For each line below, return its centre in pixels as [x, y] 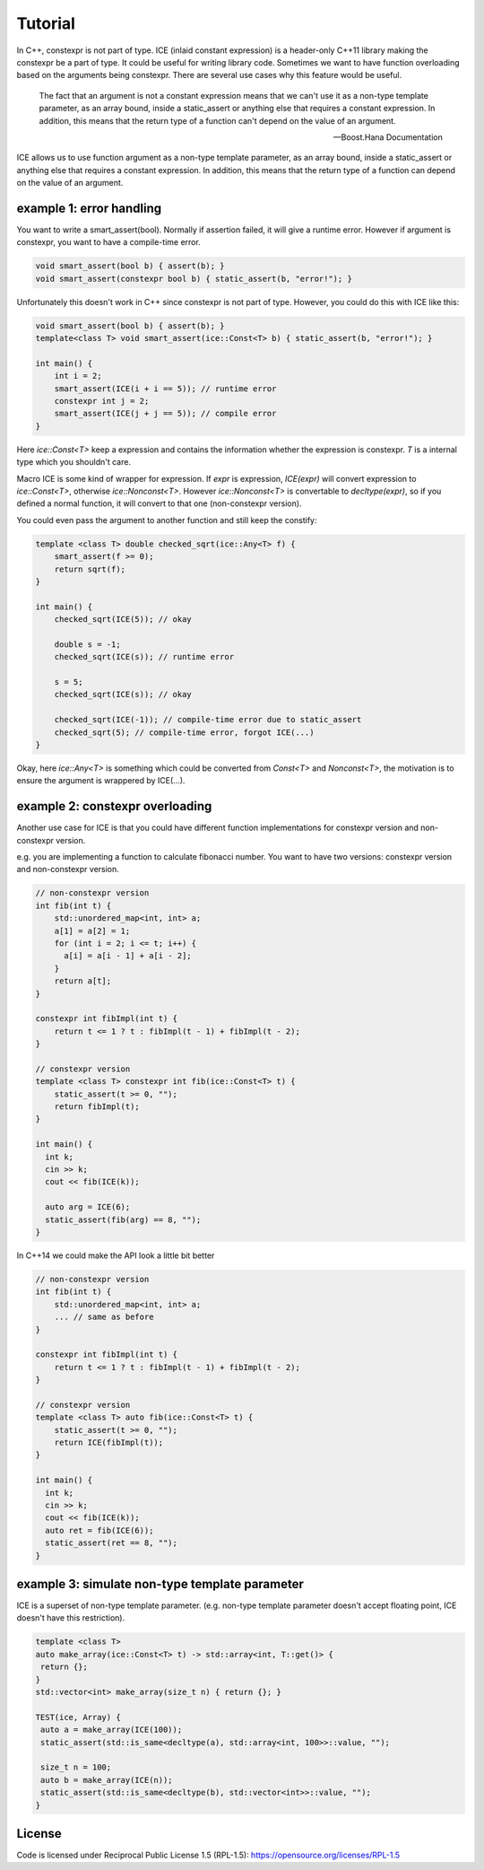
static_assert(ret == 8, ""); [112, 1543]
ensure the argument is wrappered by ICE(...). [101, 781]
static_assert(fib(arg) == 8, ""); [123, 1219]
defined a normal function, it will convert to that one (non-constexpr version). [159, 503]
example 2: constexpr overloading [114, 806]
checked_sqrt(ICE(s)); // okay [123, 695]
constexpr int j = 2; [102, 401]
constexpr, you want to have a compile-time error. [108, 242]
